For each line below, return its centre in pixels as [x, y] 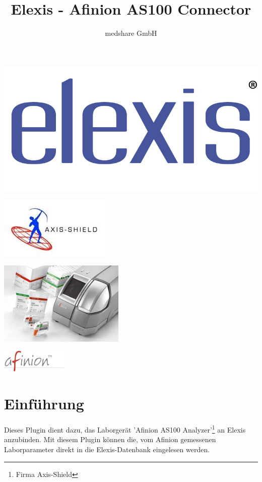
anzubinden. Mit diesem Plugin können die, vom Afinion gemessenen [110, 439]
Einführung [44, 404]
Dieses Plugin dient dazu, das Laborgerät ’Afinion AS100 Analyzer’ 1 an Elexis [125, 429]
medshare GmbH [131, 33]
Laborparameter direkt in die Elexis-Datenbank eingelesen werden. [107, 449]
